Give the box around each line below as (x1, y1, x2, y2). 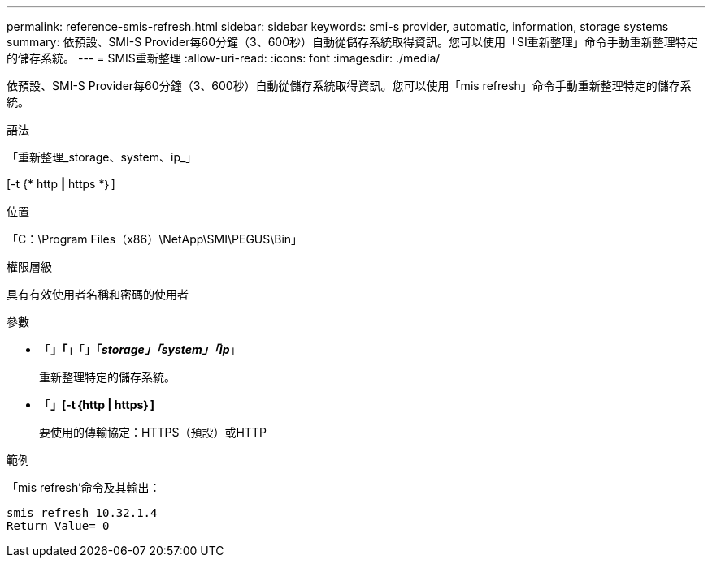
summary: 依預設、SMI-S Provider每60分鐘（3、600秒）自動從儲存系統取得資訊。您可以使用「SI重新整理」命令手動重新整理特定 (7, 35, 698, 49)
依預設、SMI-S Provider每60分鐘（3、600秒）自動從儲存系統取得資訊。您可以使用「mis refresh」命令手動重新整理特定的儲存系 (7, 79, 692, 93)
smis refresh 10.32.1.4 (7, 506, 158, 519)
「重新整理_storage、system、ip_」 (7, 150, 198, 164)
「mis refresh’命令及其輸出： (7, 480, 161, 494)
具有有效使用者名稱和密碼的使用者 (7, 287, 189, 301)
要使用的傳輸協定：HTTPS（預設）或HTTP (39, 425, 267, 439)
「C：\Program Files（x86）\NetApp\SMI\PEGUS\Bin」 (7, 232, 303, 246)
